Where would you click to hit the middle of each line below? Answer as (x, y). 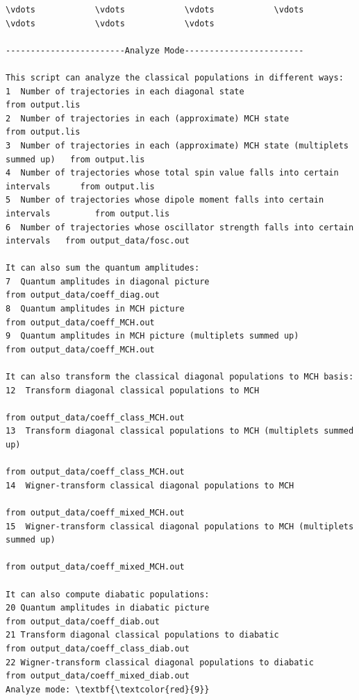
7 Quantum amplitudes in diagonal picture (108, 281)
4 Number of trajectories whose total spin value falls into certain (172, 173)
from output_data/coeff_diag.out (83, 295)
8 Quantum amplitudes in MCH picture (95, 309)
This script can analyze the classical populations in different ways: (175, 77)
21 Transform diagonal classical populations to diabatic (142, 635)
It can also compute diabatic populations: (108, 594)
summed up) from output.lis (75, 159)
